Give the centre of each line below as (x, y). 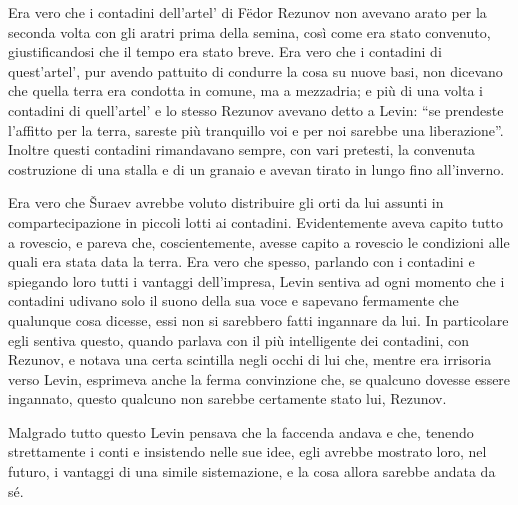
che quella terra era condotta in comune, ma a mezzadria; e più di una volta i (245, 90)
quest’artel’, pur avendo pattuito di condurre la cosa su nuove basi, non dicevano (255, 70)
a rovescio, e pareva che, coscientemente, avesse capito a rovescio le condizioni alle (259, 241)
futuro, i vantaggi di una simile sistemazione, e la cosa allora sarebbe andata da (252, 471)
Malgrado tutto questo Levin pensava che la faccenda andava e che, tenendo (241, 431)
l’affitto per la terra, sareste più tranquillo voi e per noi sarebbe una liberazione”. (256, 129)
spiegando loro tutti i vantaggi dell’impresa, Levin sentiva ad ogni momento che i (256, 280)
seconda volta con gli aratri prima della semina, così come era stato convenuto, (249, 31)
